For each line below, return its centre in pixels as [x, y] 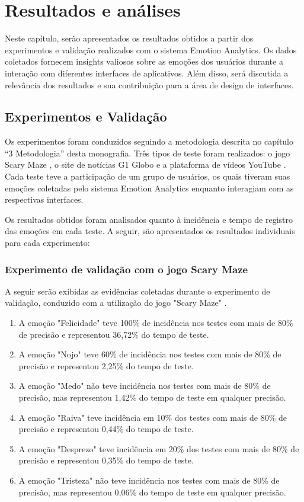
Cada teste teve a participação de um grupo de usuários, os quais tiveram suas [148, 176]
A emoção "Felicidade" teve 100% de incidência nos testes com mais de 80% [156, 323]
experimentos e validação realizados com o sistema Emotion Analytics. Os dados [151, 49]
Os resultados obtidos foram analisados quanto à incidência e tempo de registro [149, 219]
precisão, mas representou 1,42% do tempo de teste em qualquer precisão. [152, 397]
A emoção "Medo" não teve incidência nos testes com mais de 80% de [145, 386]
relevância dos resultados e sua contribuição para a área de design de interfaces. [149, 84]
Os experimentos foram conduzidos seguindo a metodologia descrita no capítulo [149, 141]
